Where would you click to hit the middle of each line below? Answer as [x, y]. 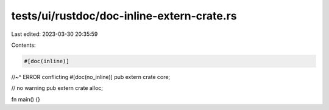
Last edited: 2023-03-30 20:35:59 [55, 34]
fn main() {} [26, 99]
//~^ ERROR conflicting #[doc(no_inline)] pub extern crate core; [91, 77]
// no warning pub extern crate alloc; [57, 88]
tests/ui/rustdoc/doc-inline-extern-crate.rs [124, 16]
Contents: [23, 45]
